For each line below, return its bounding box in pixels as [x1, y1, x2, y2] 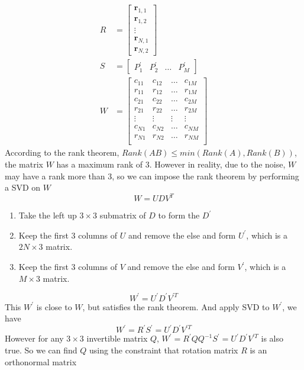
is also [261, 332, 283, 345]
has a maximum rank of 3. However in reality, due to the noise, [56, 158, 286, 170]
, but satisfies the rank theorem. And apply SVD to [82, 300, 270, 313]
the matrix [5, 158, 43, 170]
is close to [36, 300, 72, 313]
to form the [158, 209, 200, 221]
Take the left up [18, 209, 77, 221]
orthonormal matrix [5, 355, 77, 368]
